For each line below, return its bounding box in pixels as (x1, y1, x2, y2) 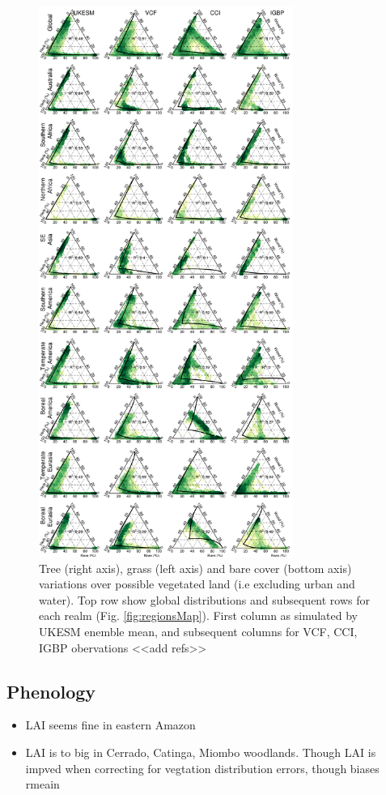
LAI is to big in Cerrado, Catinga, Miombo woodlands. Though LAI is (25, 744, 376, 761)
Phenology (6, 678, 96, 703)
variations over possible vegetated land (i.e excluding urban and (39, 575, 355, 592)
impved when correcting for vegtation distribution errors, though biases (25, 759, 380, 776)
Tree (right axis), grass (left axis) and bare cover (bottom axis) (39, 559, 352, 576)
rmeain (25, 776, 60, 793)
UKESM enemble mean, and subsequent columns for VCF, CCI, (39, 623, 358, 640)
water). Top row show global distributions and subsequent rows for (39, 591, 371, 608)
